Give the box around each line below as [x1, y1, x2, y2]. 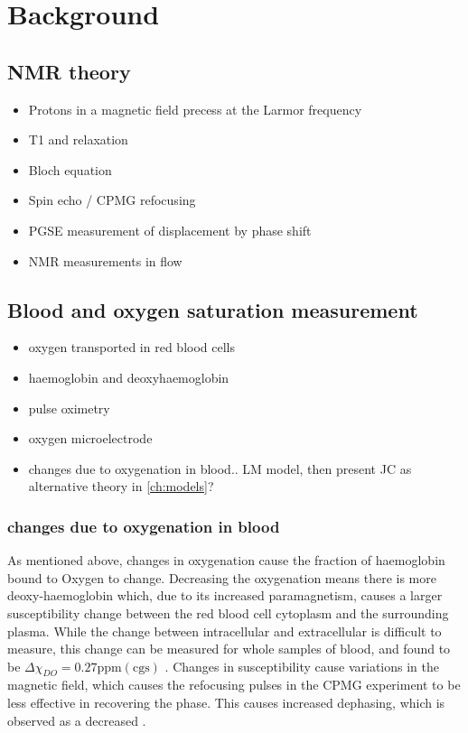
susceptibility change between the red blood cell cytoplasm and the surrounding [7, 603, 449, 622]
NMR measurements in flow [28, 251, 183, 270]
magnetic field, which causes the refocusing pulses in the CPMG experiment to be [7, 675, 461, 694]
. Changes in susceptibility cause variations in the [164, 656, 439, 675]
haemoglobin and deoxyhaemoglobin [28, 367, 229, 386]
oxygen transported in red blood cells [28, 338, 235, 357]
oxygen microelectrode [28, 429, 153, 448]
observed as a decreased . [7, 710, 146, 729]
